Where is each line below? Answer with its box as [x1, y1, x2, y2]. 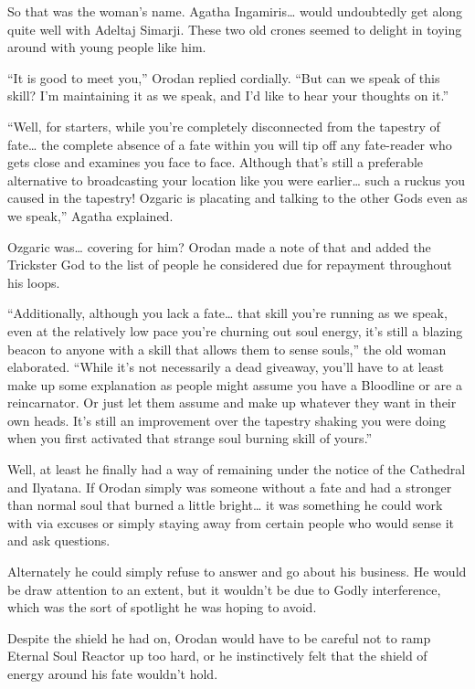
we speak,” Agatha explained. [7, 206, 174, 225]
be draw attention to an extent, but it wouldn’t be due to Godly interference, [7, 579, 441, 599]
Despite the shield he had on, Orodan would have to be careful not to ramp [7, 628, 431, 647]
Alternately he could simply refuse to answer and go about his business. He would [7, 562, 467, 581]
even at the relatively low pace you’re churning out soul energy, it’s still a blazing [7, 321, 463, 340]
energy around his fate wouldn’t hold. [7, 664, 218, 683]
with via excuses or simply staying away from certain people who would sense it [7, 513, 454, 532]
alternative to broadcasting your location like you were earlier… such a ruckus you [7, 170, 466, 189]
